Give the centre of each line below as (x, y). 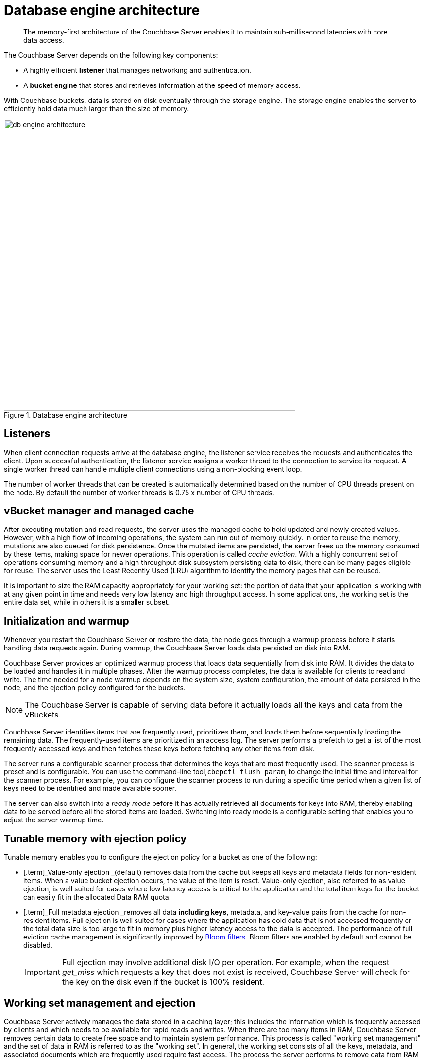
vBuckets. (43, 715)
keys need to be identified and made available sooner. (90, 788)
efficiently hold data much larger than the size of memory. (97, 108)
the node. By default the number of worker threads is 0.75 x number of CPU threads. (139, 492)
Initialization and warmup (67, 621)
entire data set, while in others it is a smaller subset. (87, 602)
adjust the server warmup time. (54, 820)
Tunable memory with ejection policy (95, 838)
